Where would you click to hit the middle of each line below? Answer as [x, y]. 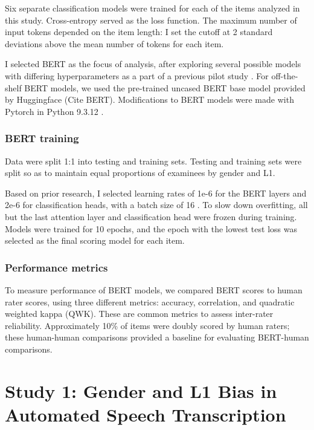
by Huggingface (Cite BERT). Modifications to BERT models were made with [149, 99]
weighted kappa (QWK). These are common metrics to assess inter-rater [139, 314]
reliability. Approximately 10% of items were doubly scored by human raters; [147, 325]
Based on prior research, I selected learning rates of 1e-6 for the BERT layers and [156, 193]
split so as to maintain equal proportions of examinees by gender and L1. [140, 173]
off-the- [285, 75]
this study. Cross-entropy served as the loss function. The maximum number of [151, 20]
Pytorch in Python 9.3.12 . [54, 111]
